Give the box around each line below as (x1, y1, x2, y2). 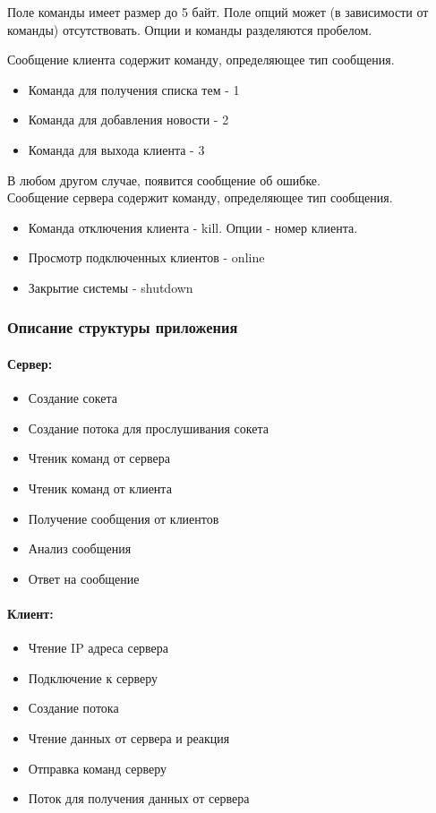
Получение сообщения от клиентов (28, 509, 219, 527)
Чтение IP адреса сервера (28, 638, 169, 657)
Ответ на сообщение (28, 569, 140, 587)
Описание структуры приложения (7, 316, 238, 338)
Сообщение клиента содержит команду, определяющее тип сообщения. (7, 50, 395, 69)
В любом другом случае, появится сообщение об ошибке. (7, 170, 321, 189)
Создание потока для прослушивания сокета (28, 418, 269, 437)
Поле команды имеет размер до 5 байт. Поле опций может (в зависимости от (7, 3, 429, 21)
